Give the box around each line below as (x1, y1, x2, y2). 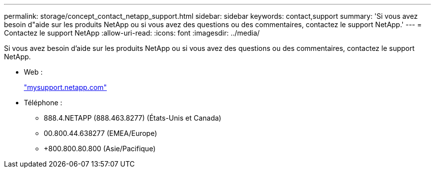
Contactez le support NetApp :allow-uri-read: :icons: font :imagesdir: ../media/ (4, 29, 260, 37)
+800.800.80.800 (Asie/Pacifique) (44, 144, 156, 153)
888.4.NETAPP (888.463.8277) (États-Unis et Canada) (44, 114, 221, 122)
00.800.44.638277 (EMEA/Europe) (44, 129, 157, 137)
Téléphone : (24, 98, 63, 107)
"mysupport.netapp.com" (24, 83, 107, 91)
